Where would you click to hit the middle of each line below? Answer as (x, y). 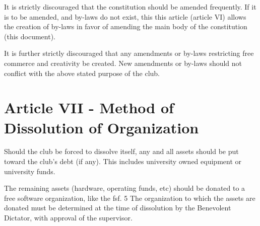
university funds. (30, 171)
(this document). (30, 36)
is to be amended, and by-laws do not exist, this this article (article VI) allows (125, 16)
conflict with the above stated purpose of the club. (82, 73)
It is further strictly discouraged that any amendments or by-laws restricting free (129, 53)
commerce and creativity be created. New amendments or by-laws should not (123, 63)
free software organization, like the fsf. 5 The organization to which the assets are (130, 198)
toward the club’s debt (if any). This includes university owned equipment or (123, 161)
